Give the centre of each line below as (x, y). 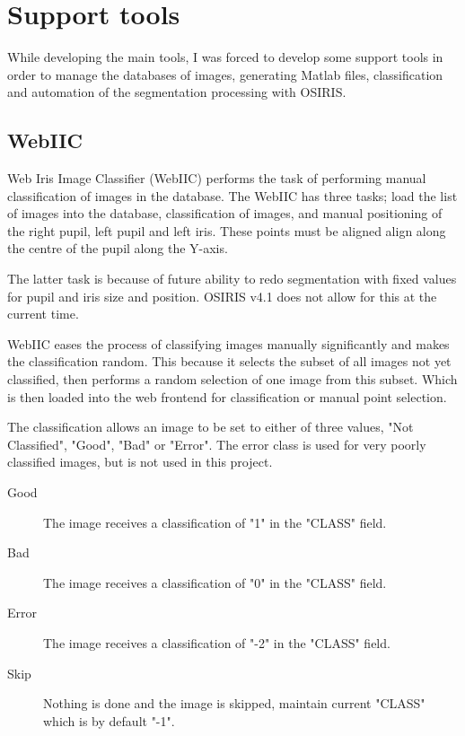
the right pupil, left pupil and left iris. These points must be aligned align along (227, 230)
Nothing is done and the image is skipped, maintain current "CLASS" (234, 703)
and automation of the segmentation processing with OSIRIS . (177, 92)
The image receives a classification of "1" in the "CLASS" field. (215, 522)
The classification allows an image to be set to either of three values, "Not (211, 427)
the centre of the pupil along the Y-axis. (118, 248)
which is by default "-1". (109, 720)
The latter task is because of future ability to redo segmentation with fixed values (232, 279)
